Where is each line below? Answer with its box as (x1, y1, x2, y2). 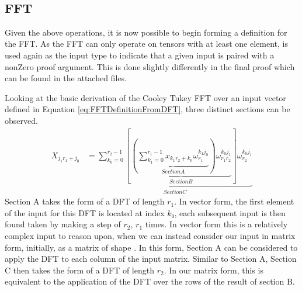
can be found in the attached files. (5, 72, 127, 84)
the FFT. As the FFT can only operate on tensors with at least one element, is (5, 37, 288, 50)
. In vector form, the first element (174, 195, 294, 207)
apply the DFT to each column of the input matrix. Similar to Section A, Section (5, 252, 297, 265)
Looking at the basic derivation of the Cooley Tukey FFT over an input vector (5, 91, 286, 103)
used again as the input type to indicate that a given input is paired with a (5, 49, 275, 61)
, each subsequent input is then (174, 206, 286, 219)
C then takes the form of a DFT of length (5, 264, 154, 276)
